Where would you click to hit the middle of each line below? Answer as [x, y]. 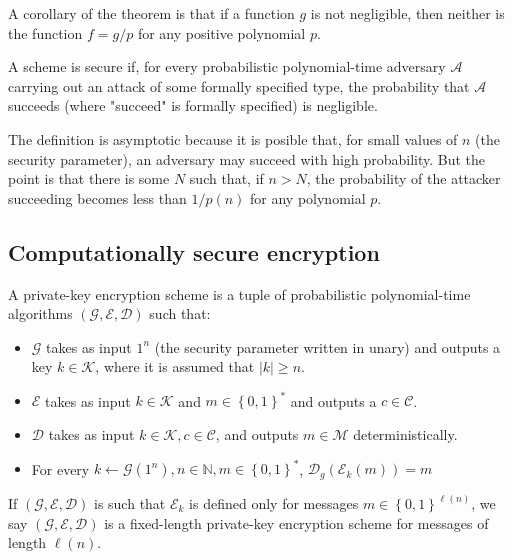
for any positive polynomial [221, 32]
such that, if [226, 178]
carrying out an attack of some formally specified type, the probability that [239, 85]
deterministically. [405, 434]
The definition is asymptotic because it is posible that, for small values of [233, 138]
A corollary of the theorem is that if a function [151, 13]
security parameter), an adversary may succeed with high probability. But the [247, 158]
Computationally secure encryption [194, 251]
